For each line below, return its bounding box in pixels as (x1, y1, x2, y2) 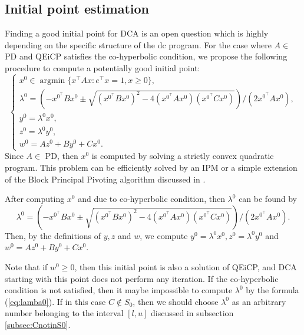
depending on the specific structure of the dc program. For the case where (5, 38, 272, 51)
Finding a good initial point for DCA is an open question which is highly (5, 27, 269, 39)
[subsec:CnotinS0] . (5, 318, 71, 330)
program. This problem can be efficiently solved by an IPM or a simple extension (5, 161, 298, 173)
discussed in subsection (150, 307, 234, 319)
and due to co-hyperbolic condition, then (78, 193, 225, 205)
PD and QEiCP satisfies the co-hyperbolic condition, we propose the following (5, 50, 288, 62)
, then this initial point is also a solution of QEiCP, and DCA (74, 260, 297, 273)
